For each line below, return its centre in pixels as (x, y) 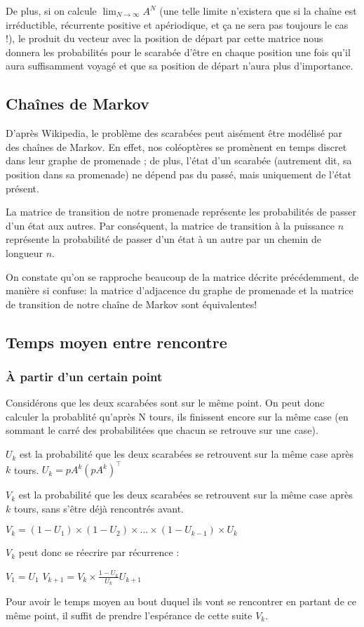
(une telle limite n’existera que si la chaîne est (258, 11)
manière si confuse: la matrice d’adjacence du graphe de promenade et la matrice (180, 290)
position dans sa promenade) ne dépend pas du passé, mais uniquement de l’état (178, 174)
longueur (24, 252)
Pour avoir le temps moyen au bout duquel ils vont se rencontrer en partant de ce (181, 601)
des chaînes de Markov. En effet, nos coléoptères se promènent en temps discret (176, 146)
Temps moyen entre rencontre (116, 342)
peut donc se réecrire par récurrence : (99, 552)
